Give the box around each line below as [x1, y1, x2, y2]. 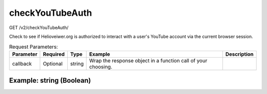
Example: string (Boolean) [9, 76, 91, 85]
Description [225, 51, 254, 58]
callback [12, 60, 32, 67]
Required [43, 51, 65, 58]
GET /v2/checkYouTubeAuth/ [9, 25, 69, 31]
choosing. [89, 63, 113, 70]
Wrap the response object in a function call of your [89, 57, 208, 64]
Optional [43, 60, 63, 67]
